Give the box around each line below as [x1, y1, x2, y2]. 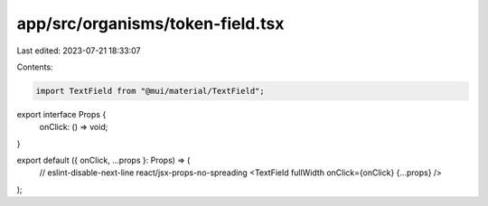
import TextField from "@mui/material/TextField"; [35, 86, 266, 96]
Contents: [16, 61, 53, 72]
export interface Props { [16, 108, 107, 119]
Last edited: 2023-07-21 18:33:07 [16, 45, 141, 56]
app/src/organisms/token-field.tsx [16, 14, 285, 33]
